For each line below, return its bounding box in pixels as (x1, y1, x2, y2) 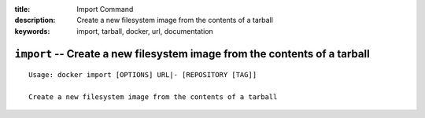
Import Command (76, 5, 134, 13)
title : (14, 5, 31, 13)
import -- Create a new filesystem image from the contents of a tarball (14, 47, 370, 61)
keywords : (14, 26, 50, 35)
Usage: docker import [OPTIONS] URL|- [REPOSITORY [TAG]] (28, 71, 257, 79)
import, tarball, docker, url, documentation (76, 26, 214, 35)
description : (14, 16, 56, 25)
